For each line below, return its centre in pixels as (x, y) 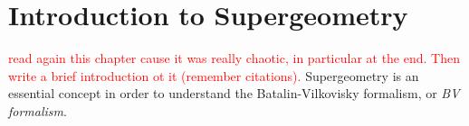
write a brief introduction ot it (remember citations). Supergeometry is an (214, 75)
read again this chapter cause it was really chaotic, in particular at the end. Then (234, 58)
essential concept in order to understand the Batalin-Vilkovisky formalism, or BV (234, 93)
